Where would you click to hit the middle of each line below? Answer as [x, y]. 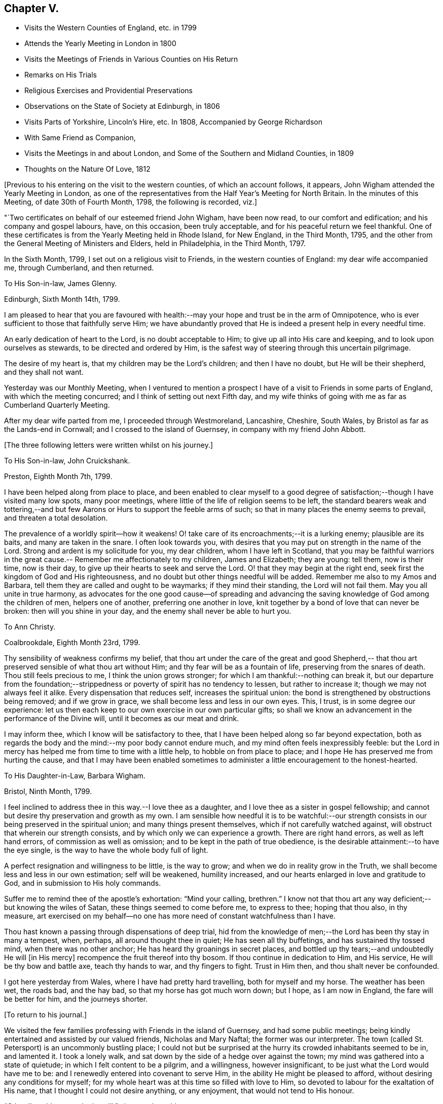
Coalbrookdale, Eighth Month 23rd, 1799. [72, 643]
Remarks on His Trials [61, 75]
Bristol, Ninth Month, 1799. [48, 792]
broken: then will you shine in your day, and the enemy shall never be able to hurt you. [148, 611]
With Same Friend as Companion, [80, 138]
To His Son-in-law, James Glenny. [61, 284]
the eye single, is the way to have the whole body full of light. [106, 850]
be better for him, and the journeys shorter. [76, 999]
